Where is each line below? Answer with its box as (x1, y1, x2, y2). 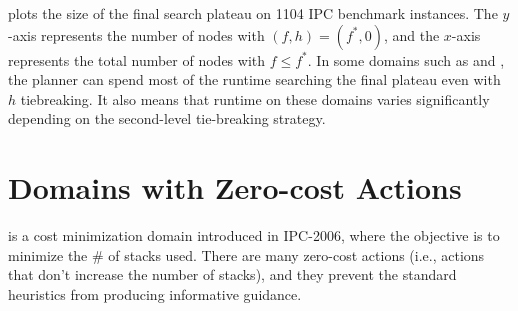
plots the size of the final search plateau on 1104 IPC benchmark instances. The (8, 3, 498, 23)
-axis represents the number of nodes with (8, 24, 265, 45)
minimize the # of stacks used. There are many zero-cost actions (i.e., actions (8, 244, 485, 265)
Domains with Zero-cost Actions (8, 167, 462, 208)
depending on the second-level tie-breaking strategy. (8, 108, 326, 129)
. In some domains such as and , (307, 49, 505, 70)
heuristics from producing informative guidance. (8, 283, 302, 304)
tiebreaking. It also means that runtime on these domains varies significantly (20, 88, 490, 109)
